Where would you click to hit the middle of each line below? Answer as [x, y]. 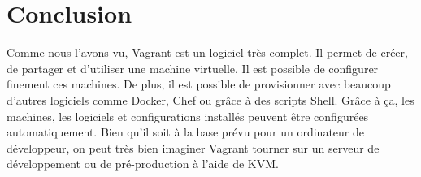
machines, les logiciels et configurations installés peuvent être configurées [188, 116]
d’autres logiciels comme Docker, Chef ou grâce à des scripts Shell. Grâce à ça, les [210, 99]
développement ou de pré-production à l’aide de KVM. [143, 164]
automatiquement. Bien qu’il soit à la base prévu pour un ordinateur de [185, 132]
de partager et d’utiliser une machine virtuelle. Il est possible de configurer [193, 68]
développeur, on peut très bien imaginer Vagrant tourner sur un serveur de [193, 147]
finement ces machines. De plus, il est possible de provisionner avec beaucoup [199, 84]
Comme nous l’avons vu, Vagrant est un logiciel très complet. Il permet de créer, [207, 52]
